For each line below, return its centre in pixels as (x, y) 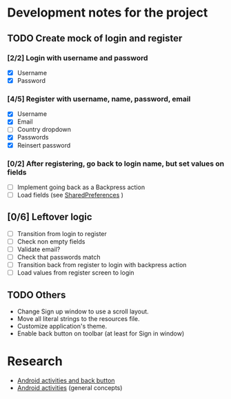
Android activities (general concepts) (70, 387)
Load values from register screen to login (76, 273)
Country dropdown (44, 130)
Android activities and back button (66, 380)
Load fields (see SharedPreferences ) (70, 195)
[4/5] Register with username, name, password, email (99, 99)
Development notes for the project (108, 13)
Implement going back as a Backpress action (81, 187)
